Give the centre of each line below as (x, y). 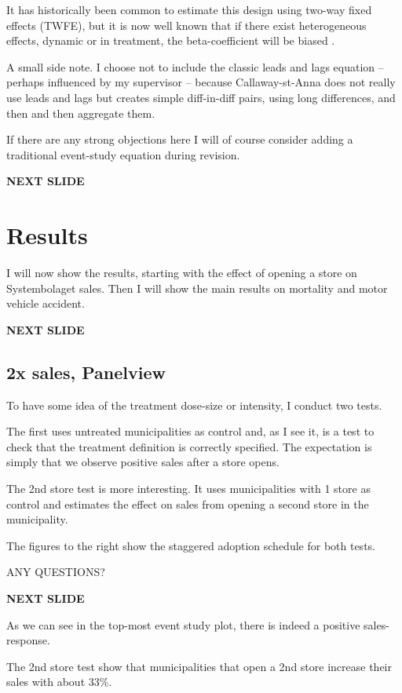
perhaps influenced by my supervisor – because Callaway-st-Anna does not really (201, 82)
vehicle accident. (46, 303)
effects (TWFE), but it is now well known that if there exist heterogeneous (186, 25)
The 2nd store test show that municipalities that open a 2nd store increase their (199, 666)
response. (28, 640)
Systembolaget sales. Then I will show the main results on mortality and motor (197, 288)
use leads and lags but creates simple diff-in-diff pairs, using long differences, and (201, 97)
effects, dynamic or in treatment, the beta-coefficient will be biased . (171, 40)
